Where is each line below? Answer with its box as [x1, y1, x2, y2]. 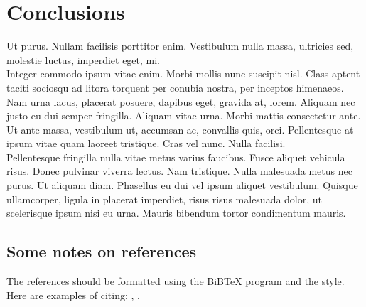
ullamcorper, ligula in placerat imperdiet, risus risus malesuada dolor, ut [6, 191, 323, 206]
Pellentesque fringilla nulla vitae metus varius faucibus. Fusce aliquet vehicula [6, 149, 345, 164]
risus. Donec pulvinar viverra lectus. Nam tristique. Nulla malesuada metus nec [6, 163, 352, 178]
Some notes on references [6, 240, 197, 262]
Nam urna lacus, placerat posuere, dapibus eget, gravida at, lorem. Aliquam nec [6, 94, 355, 109]
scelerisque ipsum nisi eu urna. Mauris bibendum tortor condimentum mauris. [6, 205, 346, 220]
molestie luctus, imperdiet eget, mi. [6, 52, 161, 67]
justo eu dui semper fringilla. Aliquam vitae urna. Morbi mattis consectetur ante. [6, 108, 361, 123]
